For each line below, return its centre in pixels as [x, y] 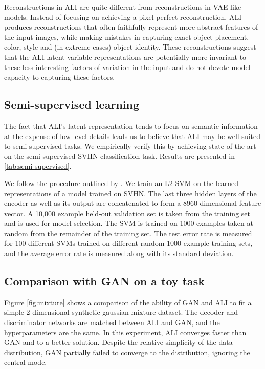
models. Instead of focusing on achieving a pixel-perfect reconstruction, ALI [123, 17]
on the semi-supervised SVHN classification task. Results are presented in [119, 156]
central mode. [26, 362]
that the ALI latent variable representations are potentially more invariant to [125, 56]
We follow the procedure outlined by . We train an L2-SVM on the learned [122, 183]
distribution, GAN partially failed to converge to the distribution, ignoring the [127, 352]
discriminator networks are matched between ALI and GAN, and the [112, 322]
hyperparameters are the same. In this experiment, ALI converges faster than [125, 332]
